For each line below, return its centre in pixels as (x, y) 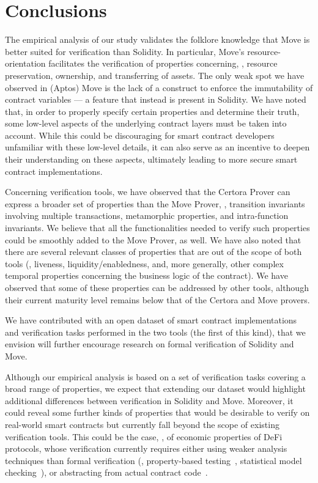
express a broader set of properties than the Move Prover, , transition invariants (155, 203)
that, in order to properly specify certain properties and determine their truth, (152, 111)
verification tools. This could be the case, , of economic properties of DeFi (144, 436)
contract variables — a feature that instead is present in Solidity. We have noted (156, 99)
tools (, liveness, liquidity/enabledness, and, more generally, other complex (144, 263)
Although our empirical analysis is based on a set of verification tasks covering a (155, 376)
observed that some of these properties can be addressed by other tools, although (157, 287)
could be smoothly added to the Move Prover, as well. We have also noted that (153, 239)
